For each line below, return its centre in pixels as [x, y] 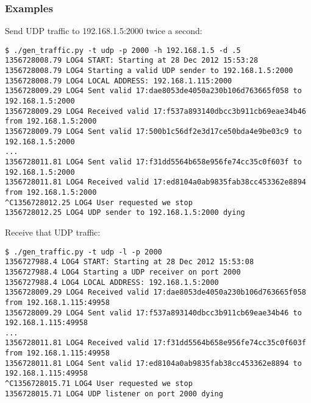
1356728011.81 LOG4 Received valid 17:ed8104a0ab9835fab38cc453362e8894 [155, 182]
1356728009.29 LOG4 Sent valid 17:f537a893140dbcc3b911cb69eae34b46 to [153, 313]
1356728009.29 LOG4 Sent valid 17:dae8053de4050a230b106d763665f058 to [153, 91]
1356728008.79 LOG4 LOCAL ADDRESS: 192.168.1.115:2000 [119, 81]
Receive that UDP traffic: [53, 232]
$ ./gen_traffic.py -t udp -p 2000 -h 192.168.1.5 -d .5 [123, 50]
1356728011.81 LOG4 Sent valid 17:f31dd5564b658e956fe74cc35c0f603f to [153, 162]
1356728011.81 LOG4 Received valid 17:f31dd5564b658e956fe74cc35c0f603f [155, 343]
